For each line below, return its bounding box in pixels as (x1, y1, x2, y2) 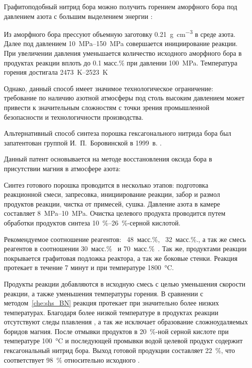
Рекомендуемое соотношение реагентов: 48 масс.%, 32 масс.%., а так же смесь (4, 234, 246, 244)
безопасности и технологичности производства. (4, 112, 143, 122)
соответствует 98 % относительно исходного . (4, 354, 140, 365)
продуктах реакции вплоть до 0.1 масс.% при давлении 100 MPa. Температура (4, 57, 237, 67)
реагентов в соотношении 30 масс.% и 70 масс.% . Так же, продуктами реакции (4, 243, 247, 254)
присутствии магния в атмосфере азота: (4, 163, 121, 173)
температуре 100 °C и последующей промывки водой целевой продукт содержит (4, 336, 243, 346)
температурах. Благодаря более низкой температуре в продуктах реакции (4, 307, 219, 317)
